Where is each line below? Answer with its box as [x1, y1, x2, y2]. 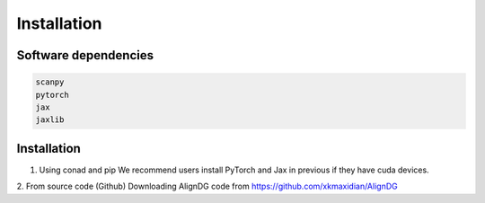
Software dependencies [16, 48, 154, 63]
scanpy [35, 77, 65, 87]
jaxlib [35, 115, 65, 125]
